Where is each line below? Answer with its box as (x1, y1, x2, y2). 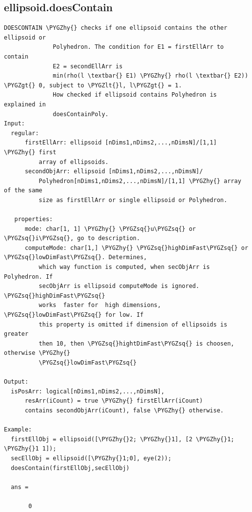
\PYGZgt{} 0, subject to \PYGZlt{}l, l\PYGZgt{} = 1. (4, 82, 182, 89)
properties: (14, 216, 53, 223)
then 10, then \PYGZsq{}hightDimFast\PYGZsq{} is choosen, (39, 340, 234, 347)
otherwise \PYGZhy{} (4, 349, 71, 357)
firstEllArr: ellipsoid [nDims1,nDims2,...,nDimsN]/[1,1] (24, 139, 217, 146)
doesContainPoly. (53, 110, 109, 118)
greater (4, 330, 29, 338)
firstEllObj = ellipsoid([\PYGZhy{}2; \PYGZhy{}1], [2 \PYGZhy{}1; (11, 435, 234, 443)
